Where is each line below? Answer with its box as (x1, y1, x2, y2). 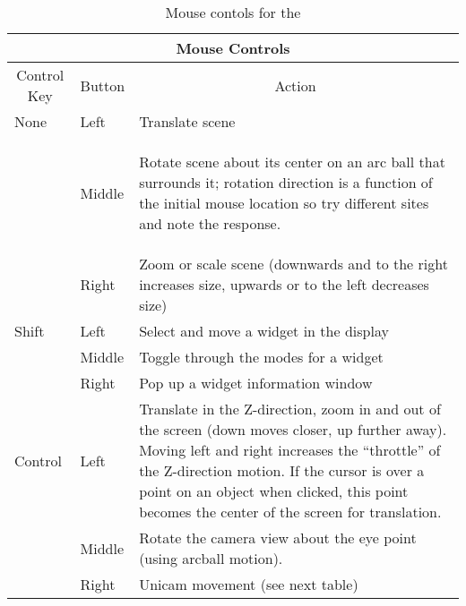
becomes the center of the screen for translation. (139, 501, 442, 522)
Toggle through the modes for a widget (139, 346, 384, 367)
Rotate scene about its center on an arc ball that (139, 151, 445, 172)
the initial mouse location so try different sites (139, 192, 429, 213)
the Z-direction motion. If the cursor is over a (139, 460, 425, 481)
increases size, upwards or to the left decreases (139, 274, 429, 294)
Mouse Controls (176, 38, 290, 58)
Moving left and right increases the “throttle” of (139, 440, 441, 460)
